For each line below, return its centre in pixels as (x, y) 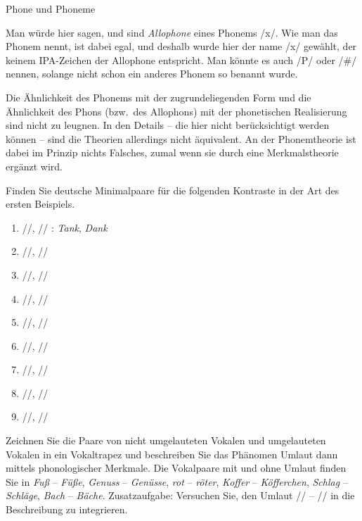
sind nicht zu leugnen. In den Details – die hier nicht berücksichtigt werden (168, 125)
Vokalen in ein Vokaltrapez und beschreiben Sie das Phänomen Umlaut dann (172, 454)
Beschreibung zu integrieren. (67, 509)
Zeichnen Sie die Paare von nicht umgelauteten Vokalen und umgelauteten (166, 440)
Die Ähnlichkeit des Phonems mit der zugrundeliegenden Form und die (159, 97)
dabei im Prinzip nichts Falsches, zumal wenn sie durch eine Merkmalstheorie (172, 152)
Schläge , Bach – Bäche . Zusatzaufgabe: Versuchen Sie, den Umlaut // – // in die (180, 495)
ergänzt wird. (34, 166)
